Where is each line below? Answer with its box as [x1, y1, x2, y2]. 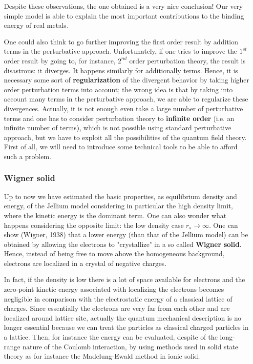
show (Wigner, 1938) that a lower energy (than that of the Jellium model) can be [4, 229, 248, 240]
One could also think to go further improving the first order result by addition [4, 36, 238, 46]
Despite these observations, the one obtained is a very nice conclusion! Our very [4, 1, 243, 11]
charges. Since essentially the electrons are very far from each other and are [4, 303, 230, 313]
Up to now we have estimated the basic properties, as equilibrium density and [4, 191, 237, 201]
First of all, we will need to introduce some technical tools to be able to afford [4, 142, 238, 152]
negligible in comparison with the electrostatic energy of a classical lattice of [4, 293, 232, 303]
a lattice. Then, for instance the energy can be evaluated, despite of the [4, 332, 218, 342]
